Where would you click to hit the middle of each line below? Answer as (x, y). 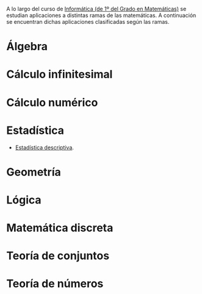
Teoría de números (55, 284)
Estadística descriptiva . (45, 147)
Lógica (24, 200)
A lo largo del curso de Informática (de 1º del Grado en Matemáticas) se (96, 9)
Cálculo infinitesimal (60, 74)
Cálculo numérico (52, 102)
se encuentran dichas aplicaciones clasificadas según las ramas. (88, 22)
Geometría (34, 172)
